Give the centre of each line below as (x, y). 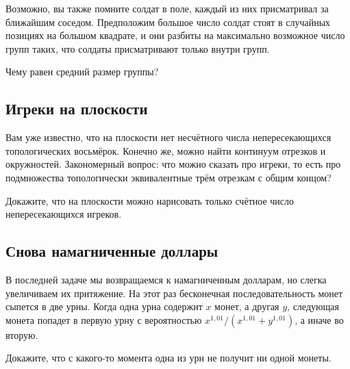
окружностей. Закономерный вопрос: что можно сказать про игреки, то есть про (173, 164)
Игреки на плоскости (77, 109)
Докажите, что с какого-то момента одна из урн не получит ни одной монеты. (168, 358)
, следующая (313, 306)
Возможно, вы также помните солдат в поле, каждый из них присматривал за (167, 8)
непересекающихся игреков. (64, 214)
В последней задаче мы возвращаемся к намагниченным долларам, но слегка (166, 279)
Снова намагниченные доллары (112, 251)
